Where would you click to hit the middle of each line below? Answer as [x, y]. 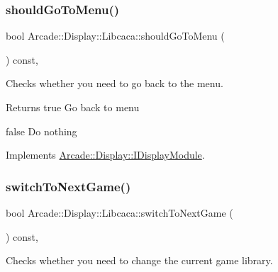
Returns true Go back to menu [73, 107]
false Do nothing [41, 131]
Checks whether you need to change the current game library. [139, 260]
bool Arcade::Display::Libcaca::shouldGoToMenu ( [115, 36]
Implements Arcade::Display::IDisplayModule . [105, 155]
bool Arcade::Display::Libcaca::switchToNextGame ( [119, 212]
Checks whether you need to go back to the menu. [115, 83]
